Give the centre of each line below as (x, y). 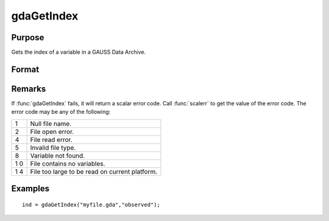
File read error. (51, 139)
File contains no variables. (68, 163)
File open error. (52, 132)
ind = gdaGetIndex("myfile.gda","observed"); (91, 205)
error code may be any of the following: (61, 112)
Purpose (28, 37)
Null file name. (51, 124)
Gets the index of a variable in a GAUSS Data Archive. (79, 52)
